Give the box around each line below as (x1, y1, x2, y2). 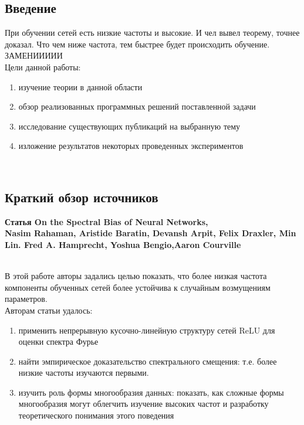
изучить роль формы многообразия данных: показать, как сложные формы (18, 386, 284, 398)
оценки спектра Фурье (18, 335, 99, 348)
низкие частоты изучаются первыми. (18, 366, 149, 379)
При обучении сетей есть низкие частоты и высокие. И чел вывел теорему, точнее (5, 26, 300, 39)
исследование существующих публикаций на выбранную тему (18, 120, 241, 132)
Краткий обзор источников (5, 188, 158, 206)
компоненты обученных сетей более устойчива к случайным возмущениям (5, 281, 271, 293)
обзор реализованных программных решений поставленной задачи (18, 100, 256, 113)
